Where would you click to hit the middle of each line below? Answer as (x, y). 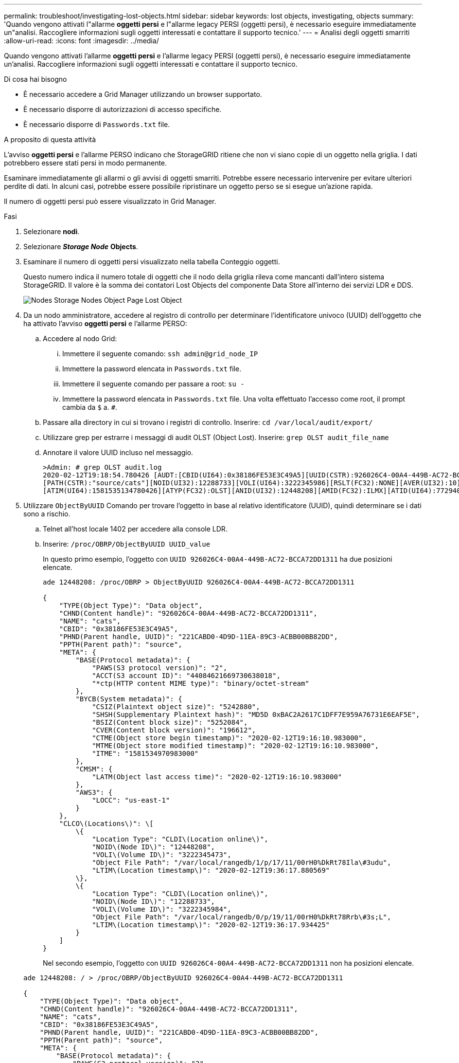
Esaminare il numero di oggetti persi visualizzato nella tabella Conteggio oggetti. (152, 262)
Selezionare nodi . (52, 231)
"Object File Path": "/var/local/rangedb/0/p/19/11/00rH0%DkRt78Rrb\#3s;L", (242, 917)
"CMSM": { (94, 769)
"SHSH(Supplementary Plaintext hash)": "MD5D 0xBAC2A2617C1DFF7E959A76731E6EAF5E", (256, 715)
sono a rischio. (47, 514)
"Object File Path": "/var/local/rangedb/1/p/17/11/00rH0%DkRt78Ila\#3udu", (242, 862)
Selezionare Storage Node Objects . (81, 247)
